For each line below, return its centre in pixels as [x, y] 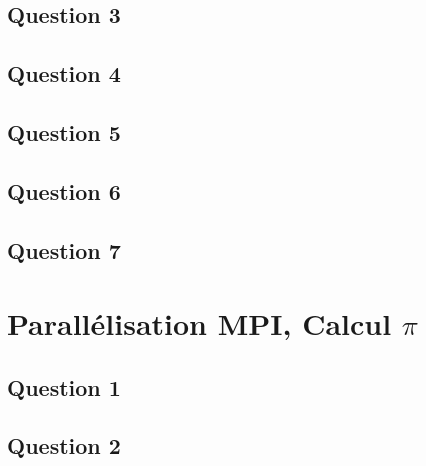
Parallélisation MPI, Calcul [199, 323]
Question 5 [64, 131]
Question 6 [64, 190]
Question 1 [64, 386]
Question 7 [64, 249]
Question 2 [64, 445]
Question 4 [64, 73]
